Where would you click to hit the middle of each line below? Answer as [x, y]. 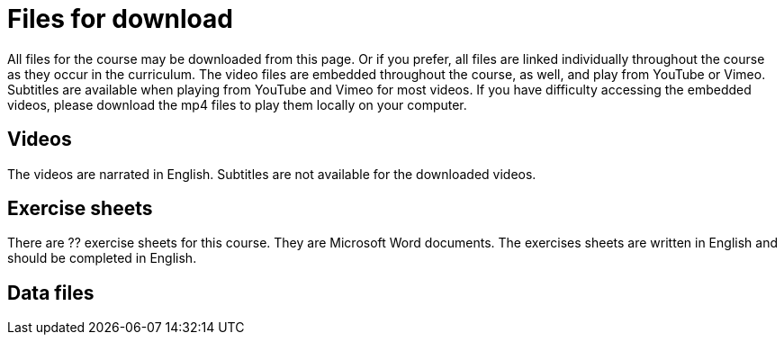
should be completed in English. [102, 258]
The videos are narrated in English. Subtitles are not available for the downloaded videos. [272, 174]
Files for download [120, 19]
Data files [51, 292]
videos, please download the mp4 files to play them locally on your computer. [237, 104]
